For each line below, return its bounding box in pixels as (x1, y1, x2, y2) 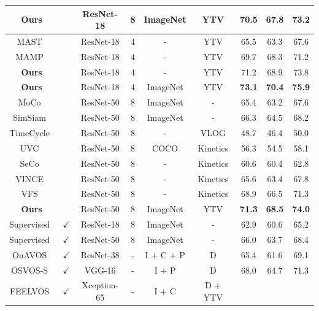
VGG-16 (84, 263, 116, 276)
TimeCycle (9, 126, 50, 139)
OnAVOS (12, 248, 47, 261)
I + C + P (145, 248, 185, 261)
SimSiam (13, 111, 46, 124)
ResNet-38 (80, 248, 120, 261)
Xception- (82, 278, 118, 291)
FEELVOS (10, 285, 50, 298)
